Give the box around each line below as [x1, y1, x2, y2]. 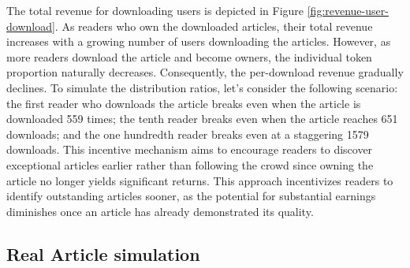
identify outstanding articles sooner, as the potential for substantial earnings [6, 188, 376, 204]
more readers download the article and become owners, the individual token [6, 48, 372, 65]
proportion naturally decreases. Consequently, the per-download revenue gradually [6, 64, 404, 80]
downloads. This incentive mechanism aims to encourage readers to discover [6, 141, 373, 158]
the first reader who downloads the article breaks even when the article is [6, 95, 361, 111]
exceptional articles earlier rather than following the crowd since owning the [6, 156, 374, 173]
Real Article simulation [6, 241, 200, 266]
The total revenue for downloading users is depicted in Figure [6, 2, 304, 18]
